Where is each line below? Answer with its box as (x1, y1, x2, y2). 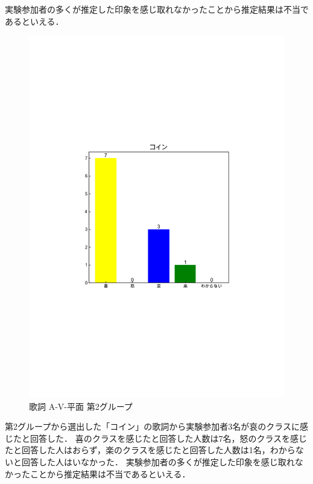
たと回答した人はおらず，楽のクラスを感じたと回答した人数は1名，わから (5, 444, 296, 456)
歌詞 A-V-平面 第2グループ (29, 400, 133, 412)
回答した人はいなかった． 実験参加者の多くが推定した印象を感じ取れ (21, 456, 295, 468)
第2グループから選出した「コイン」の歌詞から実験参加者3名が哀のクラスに (5, 420, 300, 433)
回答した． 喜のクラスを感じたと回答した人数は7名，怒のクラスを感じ (30, 431, 308, 444)
